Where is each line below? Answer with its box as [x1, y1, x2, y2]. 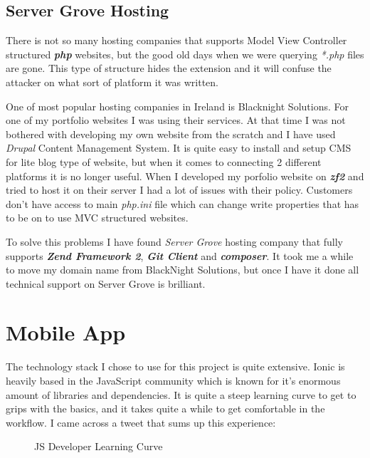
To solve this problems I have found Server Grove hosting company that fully [6, 234, 344, 249]
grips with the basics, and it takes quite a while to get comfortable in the [6, 401, 325, 416]
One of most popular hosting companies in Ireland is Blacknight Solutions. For [6, 98, 349, 113]
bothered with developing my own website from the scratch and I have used [6, 126, 336, 141]
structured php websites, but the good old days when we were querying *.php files [6, 46, 364, 61]
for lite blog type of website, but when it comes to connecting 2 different [6, 154, 322, 169]
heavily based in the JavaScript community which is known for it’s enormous [6, 373, 341, 388]
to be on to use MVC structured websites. [6, 210, 189, 225]
